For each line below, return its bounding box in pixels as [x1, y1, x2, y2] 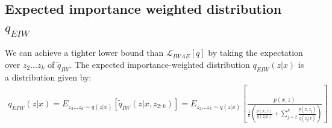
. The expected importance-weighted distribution [69, 58, 250, 70]
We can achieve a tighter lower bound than [5, 46, 164, 59]
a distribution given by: [5, 70, 92, 83]
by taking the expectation [208, 46, 303, 59]
